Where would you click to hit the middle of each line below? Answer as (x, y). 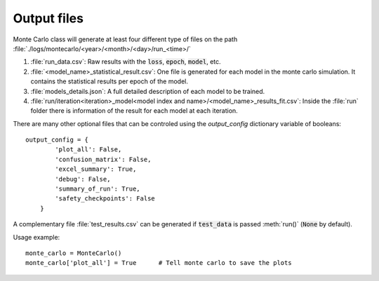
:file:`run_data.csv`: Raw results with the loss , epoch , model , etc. (126, 62)
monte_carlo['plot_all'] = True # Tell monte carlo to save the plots (159, 263)
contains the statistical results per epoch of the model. (109, 81)
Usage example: (36, 237)
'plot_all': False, (88, 150)
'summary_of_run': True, (98, 189)
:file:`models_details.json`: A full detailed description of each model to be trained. (148, 91)
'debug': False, (83, 179)
